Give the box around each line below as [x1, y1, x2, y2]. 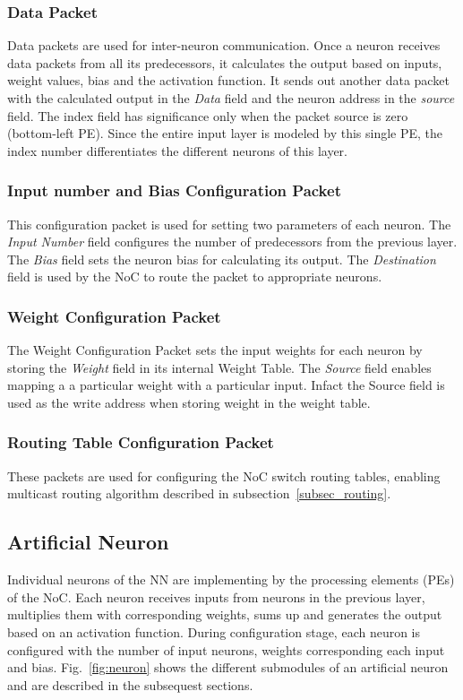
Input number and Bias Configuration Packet [7, 179, 341, 202]
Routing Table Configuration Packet [7, 431, 274, 454]
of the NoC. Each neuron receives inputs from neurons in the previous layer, [7, 587, 425, 606]
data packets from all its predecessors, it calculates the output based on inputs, [7, 53, 442, 72]
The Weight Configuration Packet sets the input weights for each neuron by [7, 341, 423, 359]
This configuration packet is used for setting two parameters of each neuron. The [7, 214, 451, 233]
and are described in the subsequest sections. [7, 675, 253, 694]
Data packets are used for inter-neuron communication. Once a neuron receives [7, 36, 441, 55]
